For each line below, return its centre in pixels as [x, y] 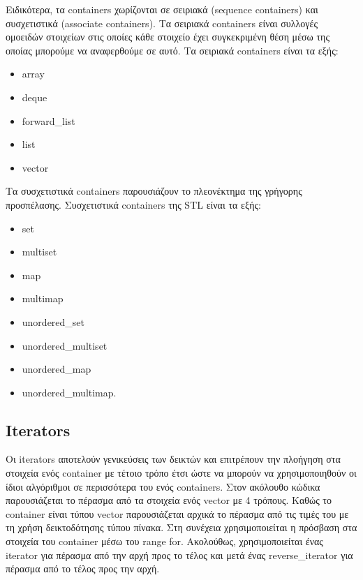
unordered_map [57, 369]
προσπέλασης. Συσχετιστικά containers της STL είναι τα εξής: [133, 204]
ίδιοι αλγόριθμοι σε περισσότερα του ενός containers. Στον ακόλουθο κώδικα [163, 486]
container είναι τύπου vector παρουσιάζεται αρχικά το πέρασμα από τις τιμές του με [177, 513]
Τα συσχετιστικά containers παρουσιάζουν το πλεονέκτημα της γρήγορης [154, 191]
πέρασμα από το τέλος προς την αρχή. [83, 568]
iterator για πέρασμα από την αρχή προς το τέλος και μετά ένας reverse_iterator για [179, 555]
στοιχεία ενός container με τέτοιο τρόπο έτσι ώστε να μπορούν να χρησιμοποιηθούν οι [181, 473]
